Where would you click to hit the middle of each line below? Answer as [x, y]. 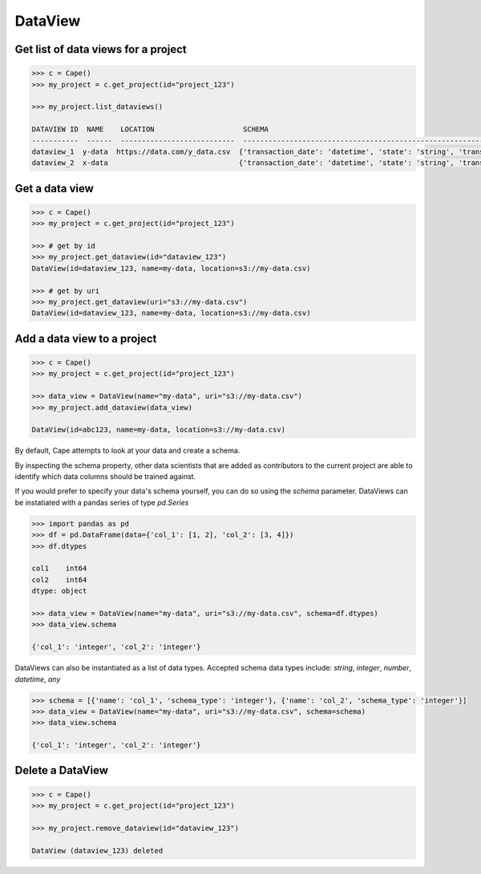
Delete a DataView [61, 770]
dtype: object [59, 591]
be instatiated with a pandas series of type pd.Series [102, 502]
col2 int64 [59, 580]
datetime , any [38, 679]
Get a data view [54, 188]
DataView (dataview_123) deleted [97, 850]
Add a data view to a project [86, 338]
